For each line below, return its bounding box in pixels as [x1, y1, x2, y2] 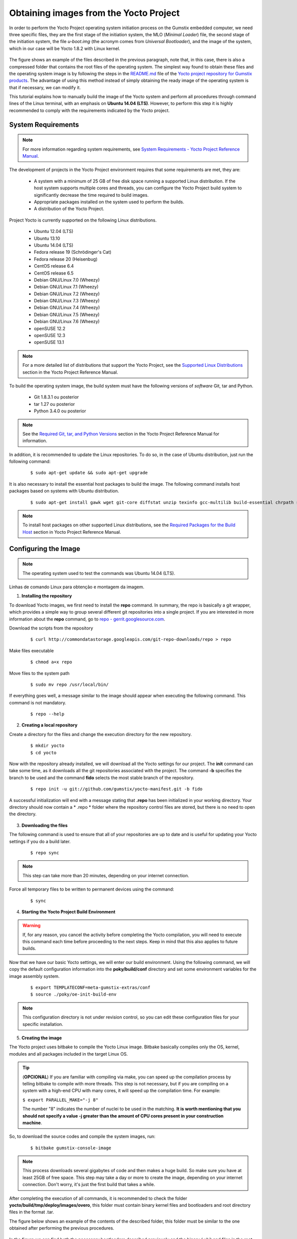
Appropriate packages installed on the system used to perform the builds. [34, 199, 185, 205]
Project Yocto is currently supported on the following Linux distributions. [9, 217, 157, 223]
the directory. [9, 811, 37, 817]
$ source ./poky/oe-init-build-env [30, 992, 117, 997]
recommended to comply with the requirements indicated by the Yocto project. [9, 107, 170, 113]
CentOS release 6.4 [34, 263, 74, 269]
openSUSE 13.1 [34, 339, 64, 345]
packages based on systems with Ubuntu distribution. [9, 488, 119, 494]
